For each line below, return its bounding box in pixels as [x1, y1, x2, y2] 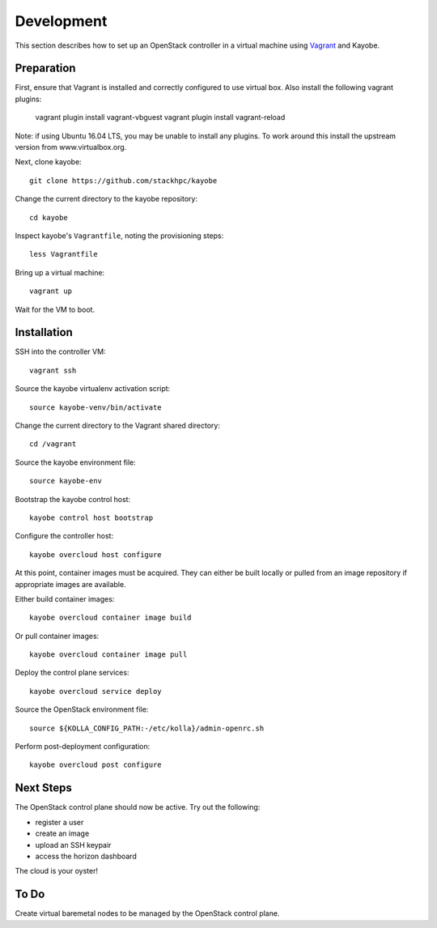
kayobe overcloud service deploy [29, 687, 162, 696]
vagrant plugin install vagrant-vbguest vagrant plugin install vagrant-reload [35, 113, 286, 122]
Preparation [15, 62, 76, 75]
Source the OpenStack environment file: [15, 705, 149, 714]
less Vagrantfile [29, 249, 98, 259]
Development [15, 12, 108, 30]
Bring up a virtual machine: [15, 267, 105, 277]
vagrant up [29, 287, 73, 296]
